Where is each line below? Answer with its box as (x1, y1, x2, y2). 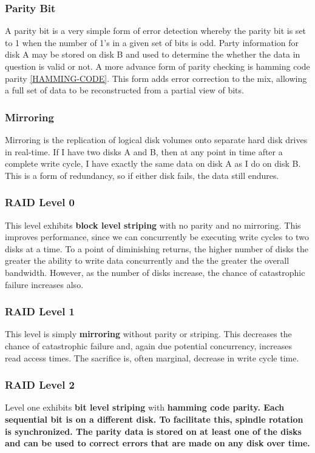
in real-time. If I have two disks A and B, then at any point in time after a (5, 145, 283, 158)
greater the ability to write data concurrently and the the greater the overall (5, 254, 290, 267)
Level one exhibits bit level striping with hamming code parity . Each (5, 401, 285, 414)
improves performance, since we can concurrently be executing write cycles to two (5, 230, 309, 243)
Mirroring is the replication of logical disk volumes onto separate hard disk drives (5, 133, 308, 146)
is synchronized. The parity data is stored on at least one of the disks (5, 424, 302, 437)
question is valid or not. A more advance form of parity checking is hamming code (5, 60, 310, 72)
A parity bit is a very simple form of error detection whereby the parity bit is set (5, 24, 307, 37)
